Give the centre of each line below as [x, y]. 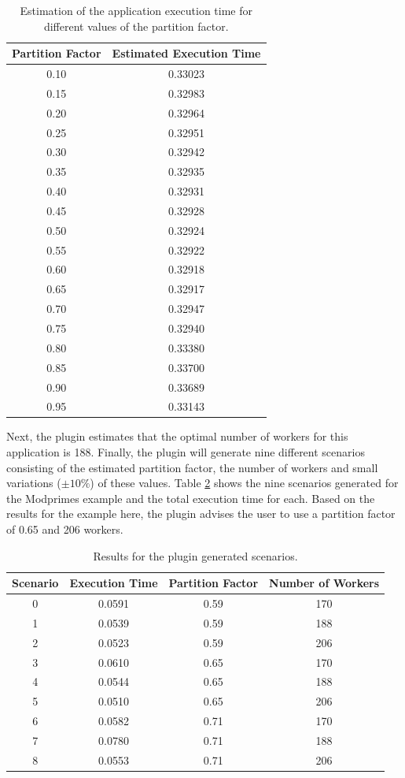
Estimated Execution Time [186, 53]
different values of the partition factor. [136, 26]
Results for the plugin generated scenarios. [195, 555]
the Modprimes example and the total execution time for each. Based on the [191, 498]
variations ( [34, 483]
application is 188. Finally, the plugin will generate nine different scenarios [186, 452]
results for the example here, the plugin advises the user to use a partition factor [201, 514]
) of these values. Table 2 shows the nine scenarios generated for [244, 483]
